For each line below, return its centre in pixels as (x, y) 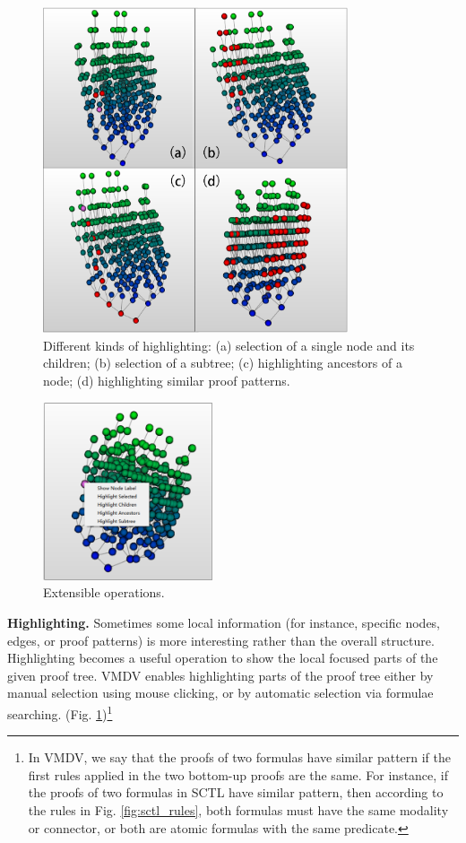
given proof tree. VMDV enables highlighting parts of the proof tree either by (220, 675)
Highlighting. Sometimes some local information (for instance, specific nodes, (224, 622)
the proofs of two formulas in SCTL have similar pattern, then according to (236, 792)
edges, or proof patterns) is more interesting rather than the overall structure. (221, 640)
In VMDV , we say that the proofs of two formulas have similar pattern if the (240, 757)
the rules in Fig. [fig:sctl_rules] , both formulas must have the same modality (238, 809)
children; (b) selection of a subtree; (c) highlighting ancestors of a (223, 363)
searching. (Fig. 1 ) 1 (60, 712)
